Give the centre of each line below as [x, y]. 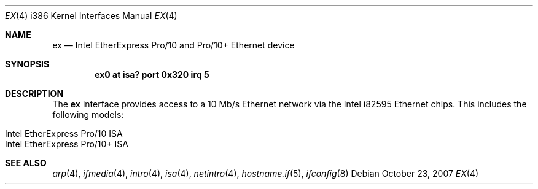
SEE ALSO [26, 163]
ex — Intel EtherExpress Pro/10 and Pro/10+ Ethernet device [173, 45]
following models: [88, 114]
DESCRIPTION [34, 94]
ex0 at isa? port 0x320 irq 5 [152, 75]
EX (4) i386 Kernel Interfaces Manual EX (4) [91, 16]
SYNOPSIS [27, 64]
